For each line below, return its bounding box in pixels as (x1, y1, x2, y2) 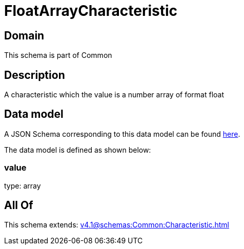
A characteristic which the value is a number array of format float (4, 90, 225, 99)
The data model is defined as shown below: (4, 145, 151, 154)
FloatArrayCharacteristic (4, 2, 178, 19)
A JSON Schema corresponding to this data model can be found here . (4, 129, 240, 138)
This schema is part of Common (4, 51, 112, 60)
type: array (4, 181, 41, 190)
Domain (4, 29, 45, 42)
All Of (4, 199, 33, 212)
